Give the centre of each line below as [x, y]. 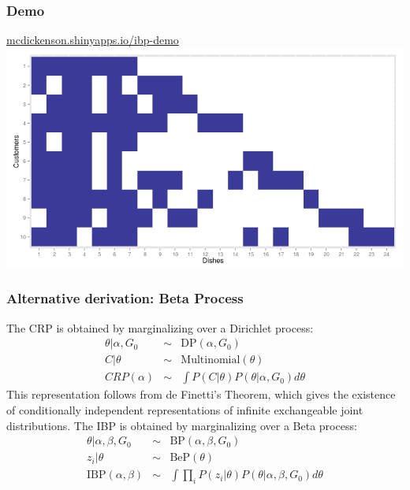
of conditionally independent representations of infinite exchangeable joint [185, 410]
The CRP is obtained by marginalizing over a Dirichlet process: [160, 327]
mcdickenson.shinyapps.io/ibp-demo [93, 40]
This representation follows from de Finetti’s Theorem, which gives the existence [201, 394]
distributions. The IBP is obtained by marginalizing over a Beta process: [182, 425]
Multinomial [211, 360]
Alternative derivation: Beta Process [125, 298]
